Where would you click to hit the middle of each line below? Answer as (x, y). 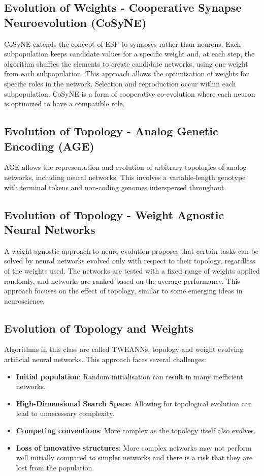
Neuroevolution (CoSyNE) (75, 22)
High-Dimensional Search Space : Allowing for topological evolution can (134, 403)
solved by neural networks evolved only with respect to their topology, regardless (130, 261)
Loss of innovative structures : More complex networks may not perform (134, 447)
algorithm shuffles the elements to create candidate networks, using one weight (126, 63)
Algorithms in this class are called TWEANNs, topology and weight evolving (124, 349)
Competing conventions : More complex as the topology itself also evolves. (136, 430)
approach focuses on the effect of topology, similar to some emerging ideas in (123, 291)
